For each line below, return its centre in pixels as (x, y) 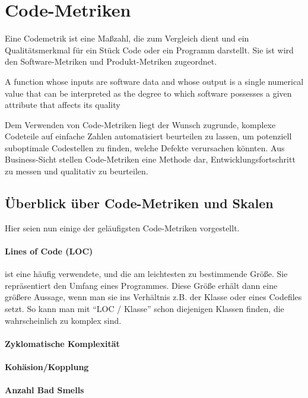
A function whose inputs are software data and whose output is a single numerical (154, 81)
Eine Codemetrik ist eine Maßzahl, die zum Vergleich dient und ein (127, 38)
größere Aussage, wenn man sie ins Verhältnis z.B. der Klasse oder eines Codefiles (153, 297)
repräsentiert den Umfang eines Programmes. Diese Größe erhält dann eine (141, 285)
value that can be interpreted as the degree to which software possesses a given (148, 93)
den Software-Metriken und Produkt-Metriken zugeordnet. (111, 61)
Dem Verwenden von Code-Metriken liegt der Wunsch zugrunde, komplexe (140, 124)
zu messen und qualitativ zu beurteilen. (77, 171)
